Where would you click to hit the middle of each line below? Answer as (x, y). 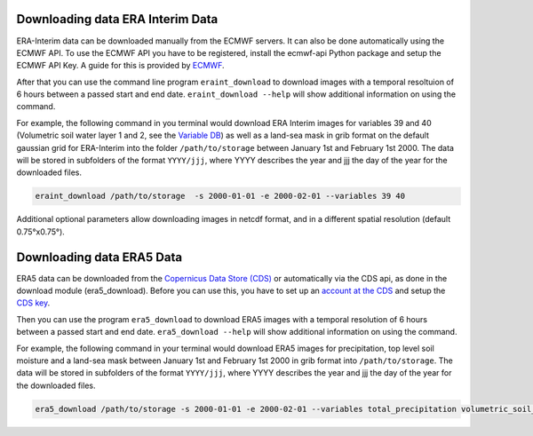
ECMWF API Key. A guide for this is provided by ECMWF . (121, 66)
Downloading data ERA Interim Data (117, 19)
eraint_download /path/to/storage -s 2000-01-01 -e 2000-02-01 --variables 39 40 (220, 196)
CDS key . (33, 303)
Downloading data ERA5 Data (99, 257)
